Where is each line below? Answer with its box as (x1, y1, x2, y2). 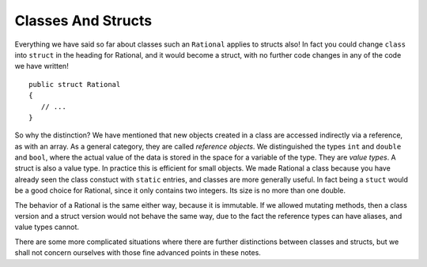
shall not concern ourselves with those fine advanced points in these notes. (14, 248, 261, 258)
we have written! (14, 62, 69, 71)
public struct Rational (28, 80, 121, 88)
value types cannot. (14, 222, 79, 232)
